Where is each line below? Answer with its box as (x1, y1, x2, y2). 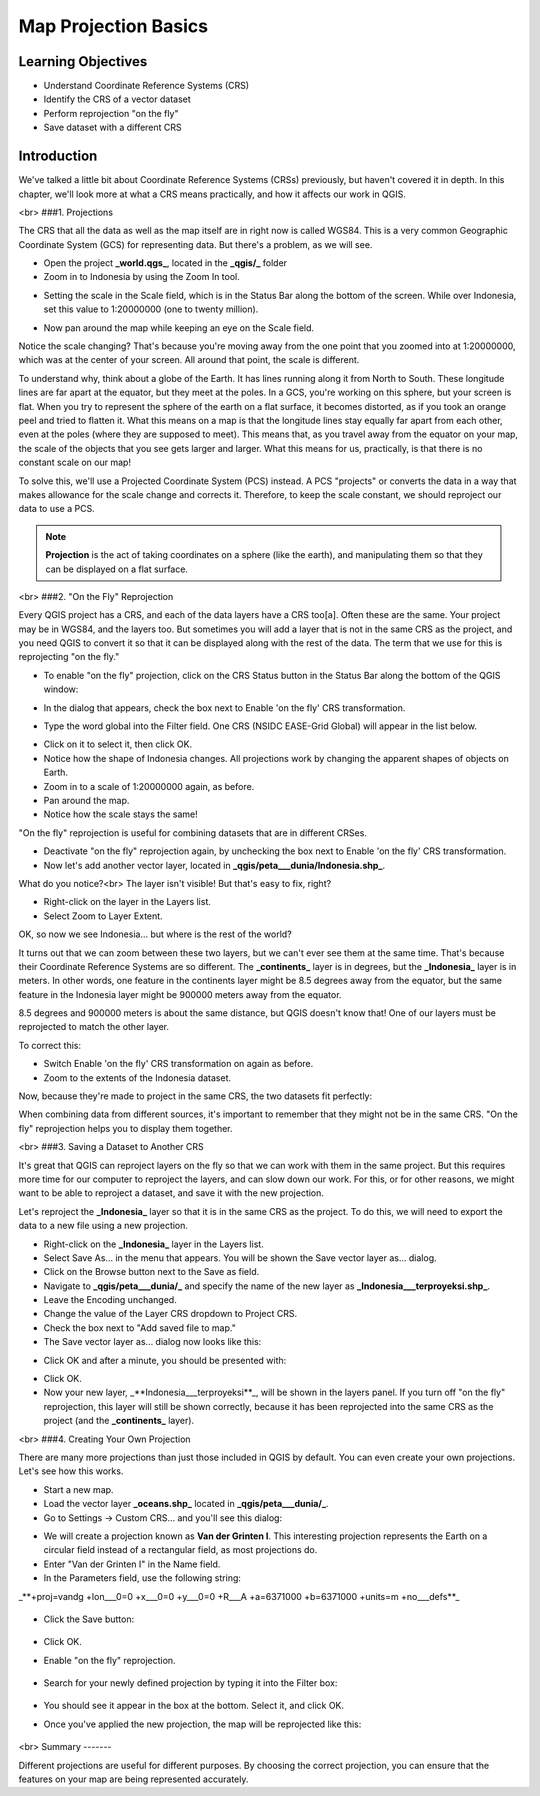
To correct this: (18, 1039, 82, 1051)
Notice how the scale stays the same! (43, 808, 199, 820)
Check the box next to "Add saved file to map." (43, 1321, 237, 1334)
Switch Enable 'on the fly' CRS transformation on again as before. (43, 1058, 314, 1070)
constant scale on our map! (18, 456, 132, 469)
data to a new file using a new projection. (18, 1220, 189, 1232)
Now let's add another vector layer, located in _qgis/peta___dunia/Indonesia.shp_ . (43, 859, 386, 871)
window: (43, 683, 79, 695)
